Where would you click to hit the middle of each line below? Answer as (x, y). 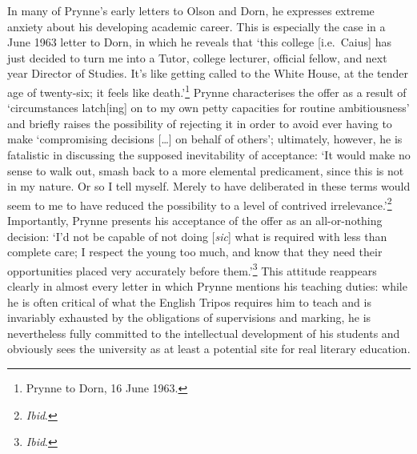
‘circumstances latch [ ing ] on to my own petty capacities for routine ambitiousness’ (208, 108)
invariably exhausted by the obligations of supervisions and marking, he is (189, 317)
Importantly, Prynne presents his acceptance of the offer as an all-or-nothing (195, 221)
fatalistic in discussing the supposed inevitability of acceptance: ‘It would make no (209, 155)
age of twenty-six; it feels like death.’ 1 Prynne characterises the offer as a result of (207, 90)
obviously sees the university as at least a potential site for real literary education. (209, 349)
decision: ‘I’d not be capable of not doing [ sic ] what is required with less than (197, 236)
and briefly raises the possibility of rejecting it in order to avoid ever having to (200, 123)
